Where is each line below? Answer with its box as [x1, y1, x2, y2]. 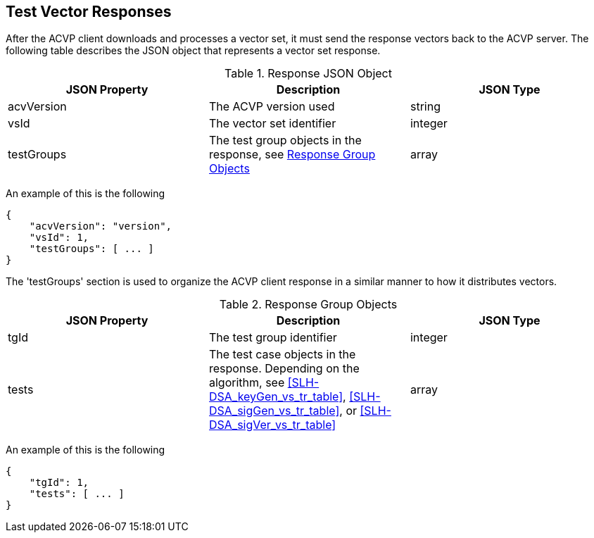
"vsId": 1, [29, 232, 89, 244]
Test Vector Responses [6, 3, 172, 20]
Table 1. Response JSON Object [224, 66, 392, 81]
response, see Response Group [208, 147, 376, 162]
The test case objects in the [208, 347, 356, 362]
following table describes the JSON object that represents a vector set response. [6, 44, 381, 57]
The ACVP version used [208, 99, 335, 114]
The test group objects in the [208, 133, 362, 148]
